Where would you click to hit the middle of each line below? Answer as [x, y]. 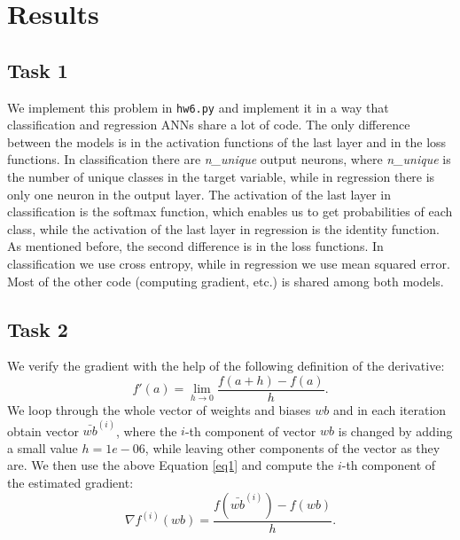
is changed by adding [395, 430]
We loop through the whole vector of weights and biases [159, 410]
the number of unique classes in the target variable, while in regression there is [221, 177]
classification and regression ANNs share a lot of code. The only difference [209, 125]
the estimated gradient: [70, 483]
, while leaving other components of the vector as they [292, 447]
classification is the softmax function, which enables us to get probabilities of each [230, 211]
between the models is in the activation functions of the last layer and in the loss [227, 141]
